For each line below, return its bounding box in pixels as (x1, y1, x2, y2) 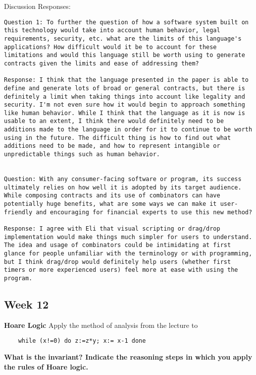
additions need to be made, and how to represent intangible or (4, 142, 220, 150)
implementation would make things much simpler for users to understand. (4, 233, 253, 241)
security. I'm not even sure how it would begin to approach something (4, 101, 245, 109)
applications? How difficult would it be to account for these (4, 43, 217, 51)
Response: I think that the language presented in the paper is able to (4, 76, 249, 84)
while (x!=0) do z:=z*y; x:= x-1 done (18, 337, 146, 345)
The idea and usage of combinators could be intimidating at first (4, 242, 231, 249)
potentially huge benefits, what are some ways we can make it (4, 200, 217, 208)
